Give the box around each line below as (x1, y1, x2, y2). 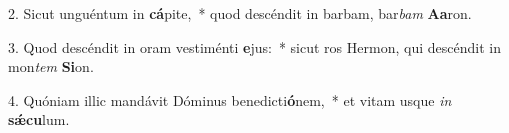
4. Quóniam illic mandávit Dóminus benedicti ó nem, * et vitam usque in (8, 89, 452, 110)
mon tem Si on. (8, 56, 94, 77)
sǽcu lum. (8, 109, 70, 130)
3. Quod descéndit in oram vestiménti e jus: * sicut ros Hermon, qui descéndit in (8, 36, 501, 57)
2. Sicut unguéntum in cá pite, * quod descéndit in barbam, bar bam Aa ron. (8, 3, 472, 23)
